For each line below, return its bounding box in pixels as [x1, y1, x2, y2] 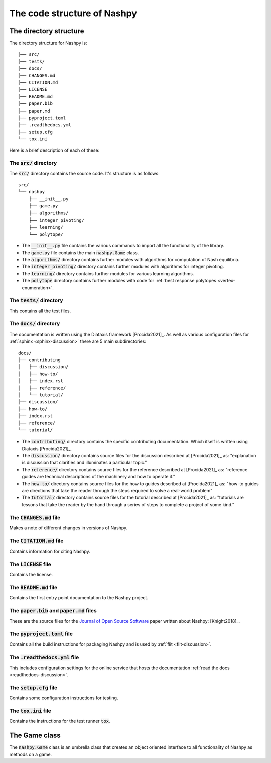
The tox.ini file [9, 707, 51, 714]
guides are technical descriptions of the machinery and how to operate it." [22, 474, 176, 480]
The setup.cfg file [9, 684, 58, 691]
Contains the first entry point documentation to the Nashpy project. [9, 595, 148, 601]
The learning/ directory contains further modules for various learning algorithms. [22, 270, 194, 276]
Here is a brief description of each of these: [9, 147, 100, 153]
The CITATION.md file [9, 537, 64, 544]
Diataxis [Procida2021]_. [22, 445, 72, 452]
